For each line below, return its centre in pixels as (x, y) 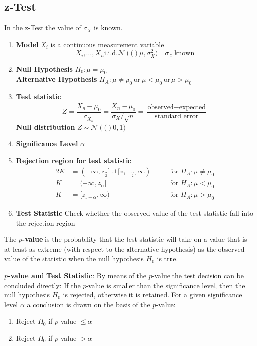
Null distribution (45, 127)
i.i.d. (111, 53)
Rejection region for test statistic (74, 160)
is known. (108, 28)
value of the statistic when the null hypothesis (74, 259)
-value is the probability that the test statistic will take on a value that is (134, 239)
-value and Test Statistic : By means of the (77, 275)
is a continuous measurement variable (107, 44)
